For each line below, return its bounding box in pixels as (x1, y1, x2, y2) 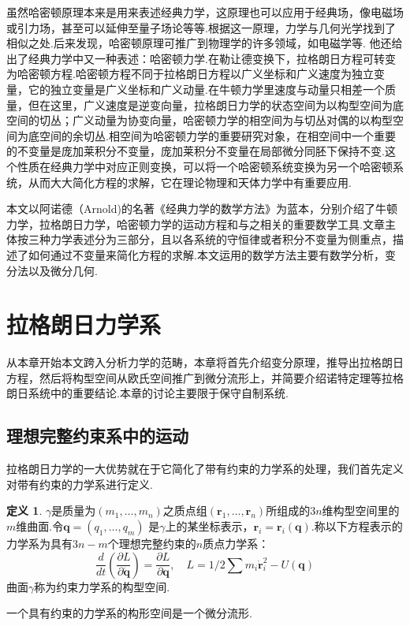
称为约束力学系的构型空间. (34, 578, 170, 594)
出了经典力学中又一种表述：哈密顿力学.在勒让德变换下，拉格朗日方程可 (6, 50, 374, 66)
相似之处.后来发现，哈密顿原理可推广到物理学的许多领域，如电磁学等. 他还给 (6, 35, 403, 51)
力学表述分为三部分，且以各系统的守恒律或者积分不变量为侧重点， (50, 231, 393, 248)
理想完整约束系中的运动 (6, 423, 188, 448)
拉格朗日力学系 (6, 308, 162, 341)
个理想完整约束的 (107, 535, 196, 551)
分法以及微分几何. (6, 262, 98, 278)
